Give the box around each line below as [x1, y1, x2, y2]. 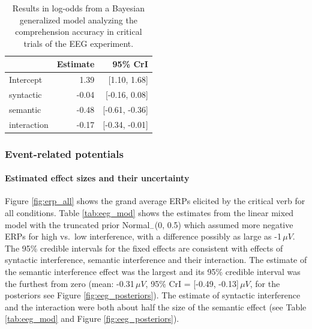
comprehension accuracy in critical [15, 25, 142, 38]
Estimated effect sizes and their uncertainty [5, 172, 190, 184]
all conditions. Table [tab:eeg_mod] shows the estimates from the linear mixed [5, 207, 294, 219]
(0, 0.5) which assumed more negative [154, 218, 293, 231]
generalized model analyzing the [19, 13, 137, 26]
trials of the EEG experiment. [23, 37, 134, 49]
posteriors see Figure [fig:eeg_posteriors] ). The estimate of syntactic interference [5, 289, 301, 301]
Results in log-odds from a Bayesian [12, 2, 145, 14]
